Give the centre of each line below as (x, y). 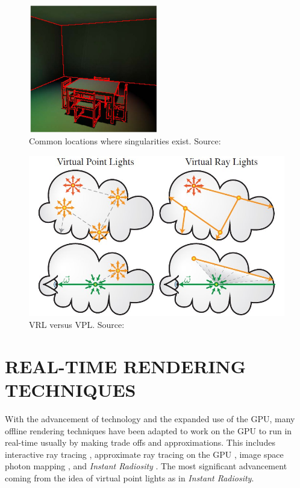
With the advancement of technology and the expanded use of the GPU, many (150, 418)
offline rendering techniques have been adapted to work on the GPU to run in (148, 430)
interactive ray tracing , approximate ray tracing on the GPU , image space (144, 454)
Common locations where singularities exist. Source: (125, 140)
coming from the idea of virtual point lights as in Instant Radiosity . (130, 477)
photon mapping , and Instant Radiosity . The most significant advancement (146, 466)
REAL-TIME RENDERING (126, 366)
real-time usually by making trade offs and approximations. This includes (140, 442)
